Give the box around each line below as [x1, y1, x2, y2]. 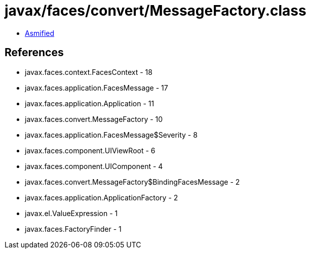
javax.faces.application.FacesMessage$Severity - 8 [25, 130, 198, 139]
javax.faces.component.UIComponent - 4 [25, 161, 163, 171]
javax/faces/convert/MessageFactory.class [5, 2, 306, 19]
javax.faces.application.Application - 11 [25, 99, 154, 108]
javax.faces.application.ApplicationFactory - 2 [25, 193, 178, 202]
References [5, 46, 64, 59]
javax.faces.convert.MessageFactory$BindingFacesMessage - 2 [25, 177, 240, 186]
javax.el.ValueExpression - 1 [25, 208, 118, 218]
